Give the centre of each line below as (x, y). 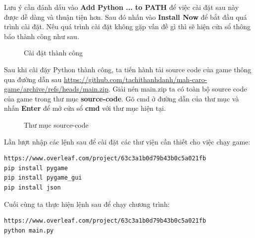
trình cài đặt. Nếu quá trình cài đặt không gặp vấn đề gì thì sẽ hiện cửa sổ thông (127, 26)
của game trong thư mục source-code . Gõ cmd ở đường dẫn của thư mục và (122, 98)
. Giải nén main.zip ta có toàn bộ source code (178, 89)
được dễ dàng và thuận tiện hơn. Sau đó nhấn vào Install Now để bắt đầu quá (126, 17)
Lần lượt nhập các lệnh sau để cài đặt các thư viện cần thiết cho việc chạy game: (127, 141)
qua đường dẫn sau (33, 79)
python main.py (29, 230)
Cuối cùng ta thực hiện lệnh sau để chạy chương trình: (87, 204)
